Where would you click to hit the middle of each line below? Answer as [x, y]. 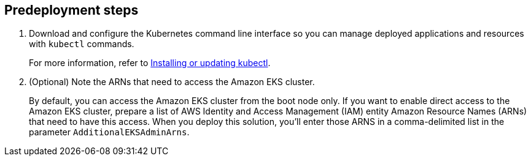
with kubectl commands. [82, 44]
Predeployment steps [72, 10]
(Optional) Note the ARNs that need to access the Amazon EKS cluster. [172, 82]
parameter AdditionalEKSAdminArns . [109, 132]
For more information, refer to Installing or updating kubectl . [150, 63]
